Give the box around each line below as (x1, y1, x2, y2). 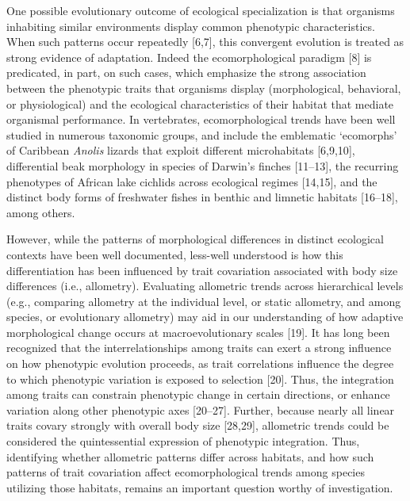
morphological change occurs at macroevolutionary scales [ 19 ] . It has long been (6, 323, 390, 340)
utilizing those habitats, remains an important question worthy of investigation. (6, 479, 393, 495)
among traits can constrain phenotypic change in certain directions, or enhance (6, 386, 390, 403)
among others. (6, 204, 75, 220)
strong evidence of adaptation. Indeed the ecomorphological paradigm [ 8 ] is (6, 48, 372, 65)
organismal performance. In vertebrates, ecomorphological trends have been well (6, 111, 396, 128)
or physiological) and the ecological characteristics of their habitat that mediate (6, 95, 394, 112)
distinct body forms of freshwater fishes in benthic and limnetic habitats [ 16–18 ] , (6, 189, 398, 205)
